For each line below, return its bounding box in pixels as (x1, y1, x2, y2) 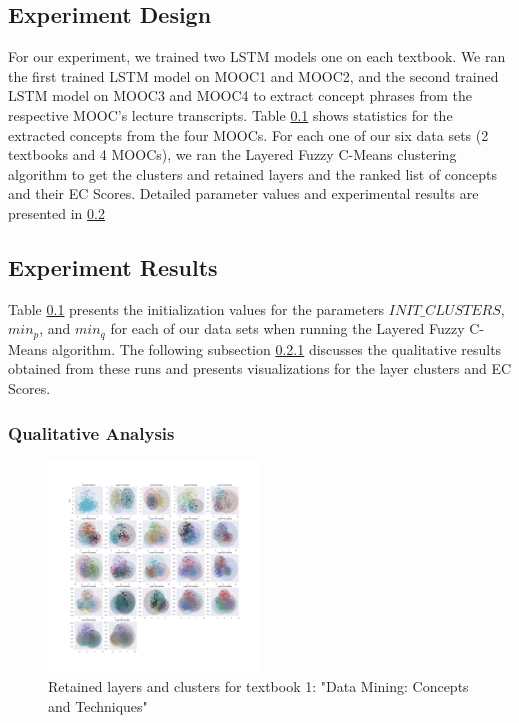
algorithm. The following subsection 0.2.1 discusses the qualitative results (52, 338, 502, 359)
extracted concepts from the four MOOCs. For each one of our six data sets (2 (8, 124, 489, 145)
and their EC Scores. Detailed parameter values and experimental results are (8, 183, 479, 204)
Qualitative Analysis (8, 420, 175, 445)
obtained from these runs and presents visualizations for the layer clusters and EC (8, 358, 512, 379)
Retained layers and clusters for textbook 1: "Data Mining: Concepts (48, 676, 469, 697)
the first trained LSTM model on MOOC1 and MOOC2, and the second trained (8, 65, 499, 86)
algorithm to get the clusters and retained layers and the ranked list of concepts (8, 163, 498, 184)
